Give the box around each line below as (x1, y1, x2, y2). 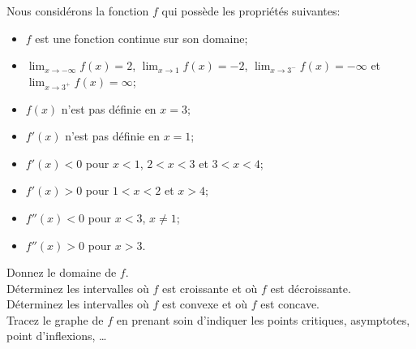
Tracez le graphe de (6, 311, 104, 328)
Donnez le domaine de (6, 264, 117, 281)
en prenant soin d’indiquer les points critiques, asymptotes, (116, 311, 410, 328)
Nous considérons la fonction (6, 2, 149, 19)
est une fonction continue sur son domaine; (35, 29, 248, 46)
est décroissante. (270, 279, 351, 296)
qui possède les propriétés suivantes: (161, 2, 341, 19)
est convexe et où (161, 295, 248, 312)
